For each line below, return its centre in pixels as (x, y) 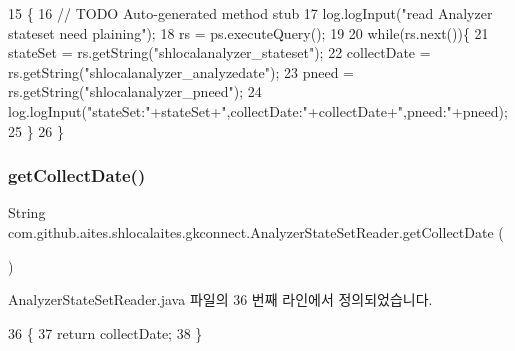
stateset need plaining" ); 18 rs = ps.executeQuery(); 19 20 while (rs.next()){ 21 (248, 32)
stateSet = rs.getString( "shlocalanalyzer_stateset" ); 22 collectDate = (219, 52)
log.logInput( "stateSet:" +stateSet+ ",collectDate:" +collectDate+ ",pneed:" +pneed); (258, 110)
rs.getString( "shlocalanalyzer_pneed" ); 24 (135, 91)
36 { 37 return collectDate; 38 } (105, 332)
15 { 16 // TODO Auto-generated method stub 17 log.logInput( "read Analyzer (250, 13)
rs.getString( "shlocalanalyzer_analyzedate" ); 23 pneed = (181, 71)
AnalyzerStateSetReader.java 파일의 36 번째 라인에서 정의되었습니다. (220, 299)
